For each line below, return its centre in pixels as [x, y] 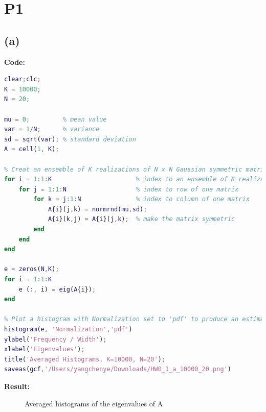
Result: [17, 386]
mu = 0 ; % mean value [56, 119]
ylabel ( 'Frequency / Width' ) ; [56, 339]
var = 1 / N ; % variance [52, 129]
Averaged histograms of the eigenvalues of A [94, 403]
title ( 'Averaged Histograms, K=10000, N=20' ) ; [85, 359]
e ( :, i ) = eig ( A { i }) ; [57, 289]
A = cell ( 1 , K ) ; [32, 149]
